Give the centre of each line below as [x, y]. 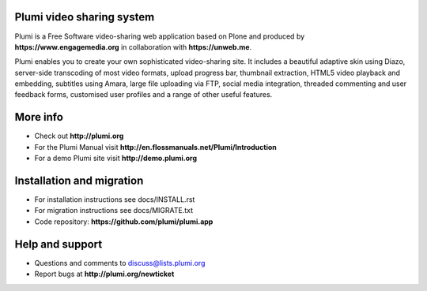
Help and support [59, 244]
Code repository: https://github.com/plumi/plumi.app [124, 222]
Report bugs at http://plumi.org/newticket [104, 274]
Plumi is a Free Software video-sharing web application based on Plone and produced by [160, 36]
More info [39, 117]
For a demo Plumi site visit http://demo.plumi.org [116, 159]
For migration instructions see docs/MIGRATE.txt [114, 211]
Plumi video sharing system [85, 17]
